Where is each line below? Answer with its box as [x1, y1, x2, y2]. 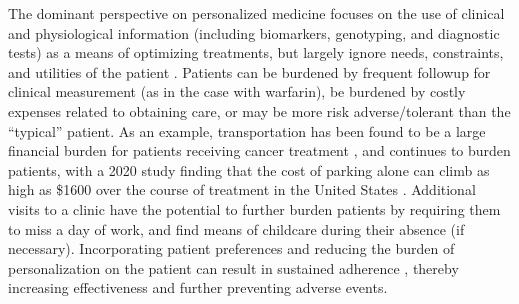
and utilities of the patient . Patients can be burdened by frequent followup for [8, 61, 491, 82]
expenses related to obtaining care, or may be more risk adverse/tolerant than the [8, 100, 511, 121]
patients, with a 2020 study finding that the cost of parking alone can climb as [8, 159, 490, 180]
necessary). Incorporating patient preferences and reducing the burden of [8, 238, 455, 259]
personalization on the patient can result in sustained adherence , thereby [8, 257, 459, 278]
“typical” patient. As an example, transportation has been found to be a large [8, 120, 486, 141]
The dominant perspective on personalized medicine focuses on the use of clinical [8, 3, 505, 23]
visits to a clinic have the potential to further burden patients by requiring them [8, 198, 501, 219]
